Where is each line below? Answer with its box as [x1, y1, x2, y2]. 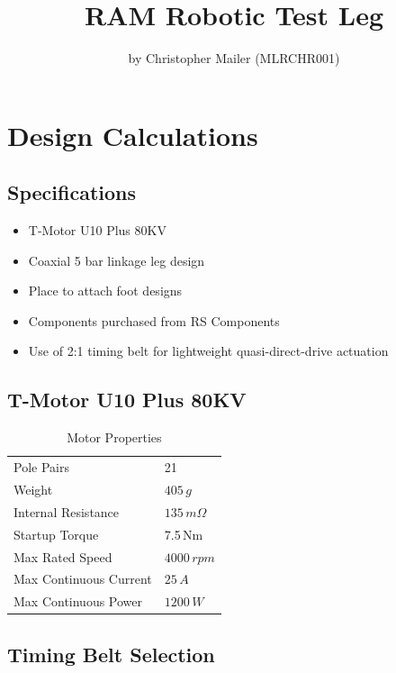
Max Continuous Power [13, 592, 143, 611]
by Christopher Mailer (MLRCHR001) [128, 49, 340, 68]
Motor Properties [67, 428, 162, 447]
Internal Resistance [13, 502, 120, 521]
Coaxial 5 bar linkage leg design [28, 250, 205, 269]
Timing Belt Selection [7, 640, 215, 668]
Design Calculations [7, 116, 258, 153]
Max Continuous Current [13, 569, 152, 588]
